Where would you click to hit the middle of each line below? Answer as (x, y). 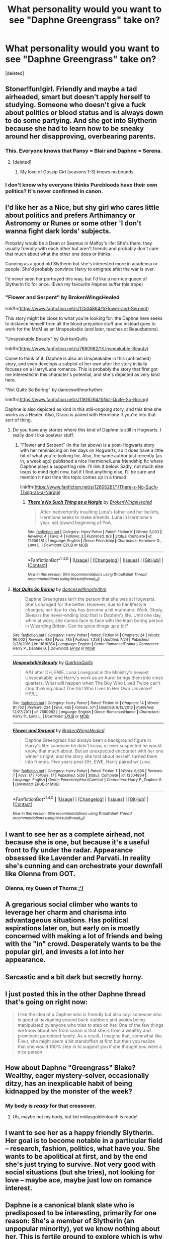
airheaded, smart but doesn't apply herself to (78, 97)
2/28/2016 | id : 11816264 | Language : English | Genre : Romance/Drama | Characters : (86, 644)
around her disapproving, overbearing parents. (80, 137)
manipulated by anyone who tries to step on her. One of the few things (90, 1025)
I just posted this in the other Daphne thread (75, 994)
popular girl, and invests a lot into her (65, 952)
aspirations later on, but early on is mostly (72, 928)
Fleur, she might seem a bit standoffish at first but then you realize (86, 1041)
